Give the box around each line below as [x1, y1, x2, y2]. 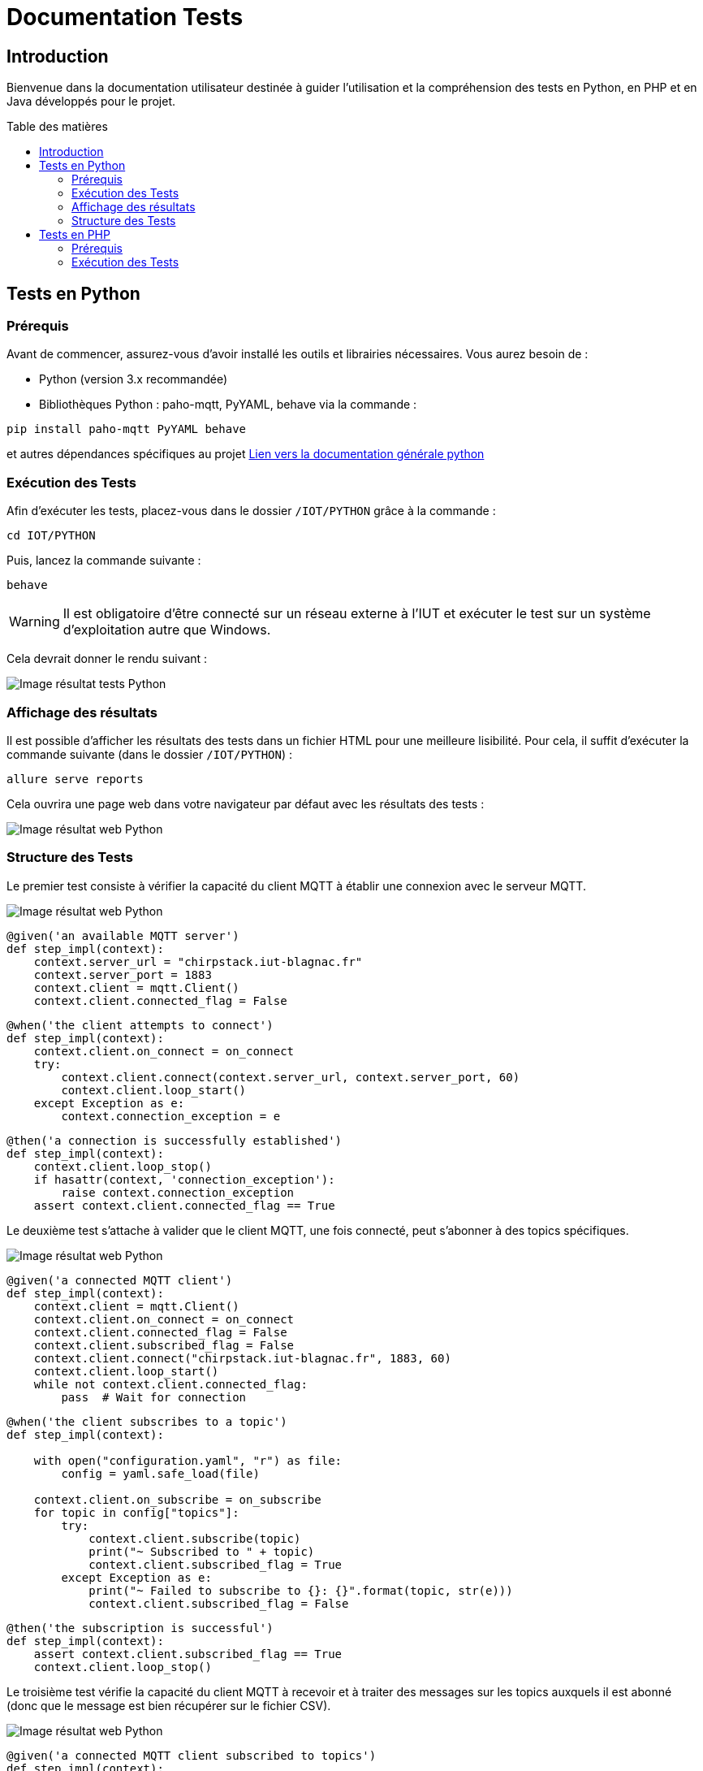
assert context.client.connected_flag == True [33, 1198, 335, 1212]
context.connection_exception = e [61, 1109, 281, 1123]
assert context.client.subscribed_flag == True [33, 1647, 343, 1661]
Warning [9, 613, 60, 630]
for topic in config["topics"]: [33, 1505, 239, 1519]
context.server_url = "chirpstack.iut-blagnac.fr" [33, 955, 363, 968]
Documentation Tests [6, 3, 244, 31]
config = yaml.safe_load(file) [61, 1466, 260, 1480]
